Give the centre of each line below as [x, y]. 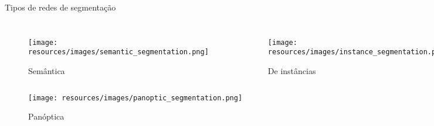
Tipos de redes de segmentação [60, 7]
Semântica [47, 70]
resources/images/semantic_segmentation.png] [118, 52]
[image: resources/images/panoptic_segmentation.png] [135, 98]
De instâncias [292, 70]
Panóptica [46, 116]
